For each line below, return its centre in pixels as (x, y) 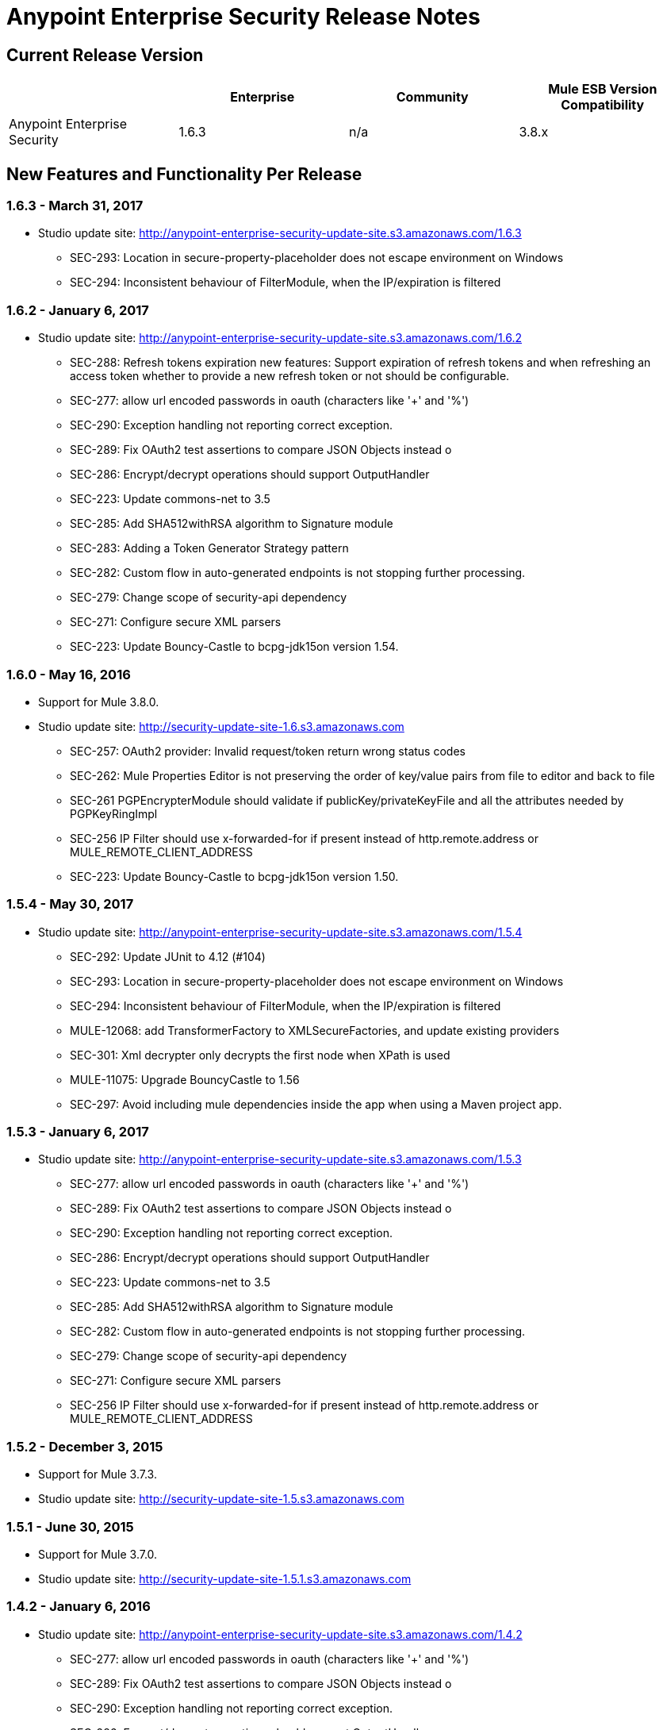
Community (432, 97)
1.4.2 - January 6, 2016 (79, 1607)
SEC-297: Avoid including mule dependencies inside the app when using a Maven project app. (316, 1104)
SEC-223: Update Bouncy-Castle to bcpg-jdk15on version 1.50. (234, 876)
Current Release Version (105, 55)
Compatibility (603, 105)
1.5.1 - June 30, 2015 (70, 1526)
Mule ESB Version (603, 89)
